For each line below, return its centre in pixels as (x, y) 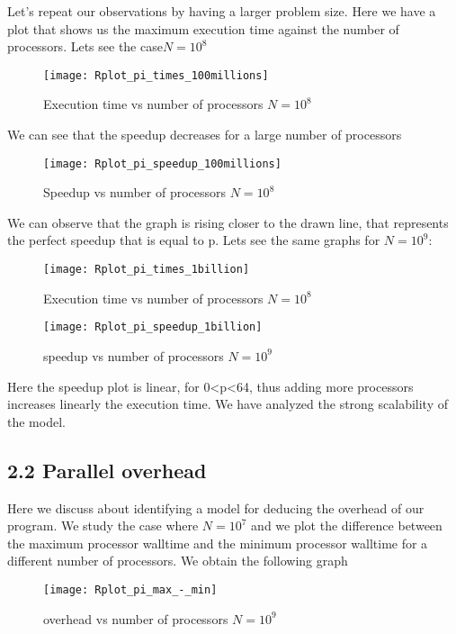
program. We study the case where (103, 525)
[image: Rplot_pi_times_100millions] (156, 75)
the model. (36, 421)
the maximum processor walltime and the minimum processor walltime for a (218, 543)
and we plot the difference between (347, 525)
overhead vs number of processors (136, 618)
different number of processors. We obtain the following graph (178, 561)
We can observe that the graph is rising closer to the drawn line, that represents (228, 222)
